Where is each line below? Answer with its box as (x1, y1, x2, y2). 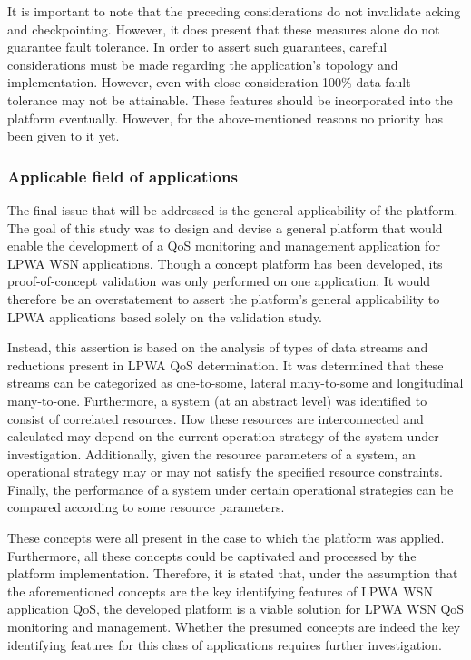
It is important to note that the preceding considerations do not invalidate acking (7, 2, 461, 20)
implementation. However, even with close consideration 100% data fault (7, 73, 411, 92)
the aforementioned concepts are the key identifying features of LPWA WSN (7, 581, 433, 600)
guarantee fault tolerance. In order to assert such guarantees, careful (7, 37, 388, 56)
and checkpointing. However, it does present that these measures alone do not (7, 19, 440, 38)
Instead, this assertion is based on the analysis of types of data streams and (7, 338, 428, 357)
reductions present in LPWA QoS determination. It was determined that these (7, 355, 444, 374)
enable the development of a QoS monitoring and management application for (7, 236, 440, 255)
